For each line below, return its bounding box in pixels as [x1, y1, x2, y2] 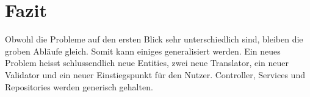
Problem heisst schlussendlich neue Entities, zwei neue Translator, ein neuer [5, 56, 289, 69]
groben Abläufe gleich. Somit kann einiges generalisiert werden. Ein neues [5, 44, 281, 57]
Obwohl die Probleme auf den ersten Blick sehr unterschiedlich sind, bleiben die [5, 33, 303, 45]
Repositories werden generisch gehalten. [5, 80, 153, 93]
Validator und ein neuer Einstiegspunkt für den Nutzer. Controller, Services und [5, 68, 305, 81]
